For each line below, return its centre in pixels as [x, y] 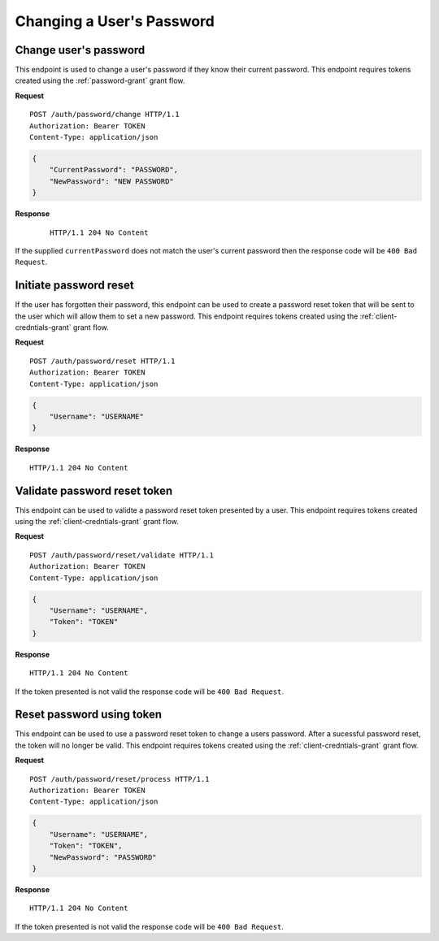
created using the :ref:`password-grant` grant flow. [100, 80]
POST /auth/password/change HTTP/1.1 [105, 115]
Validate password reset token [94, 490]
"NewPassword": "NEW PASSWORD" [111, 181]
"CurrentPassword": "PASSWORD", [114, 170]
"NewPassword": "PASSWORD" [103, 857]
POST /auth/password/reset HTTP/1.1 [102, 361]
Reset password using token [89, 715]
